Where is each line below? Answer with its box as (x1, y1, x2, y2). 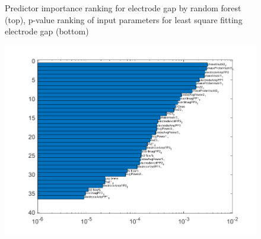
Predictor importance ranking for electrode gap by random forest (5, 2, 241, 14)
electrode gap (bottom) (5, 25, 89, 37)
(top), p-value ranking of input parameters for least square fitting (5, 13, 243, 26)
